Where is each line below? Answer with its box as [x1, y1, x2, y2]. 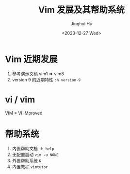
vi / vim [5, 94, 35, 105]
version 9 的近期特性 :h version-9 [12, 77, 81, 82]
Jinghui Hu [70, 20, 93, 27]
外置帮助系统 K [12, 158, 41, 163]
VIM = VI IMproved [5, 110, 43, 116]
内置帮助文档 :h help [12, 145, 54, 151]
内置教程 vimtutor [12, 163, 49, 170]
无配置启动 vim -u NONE [12, 151, 59, 158]
